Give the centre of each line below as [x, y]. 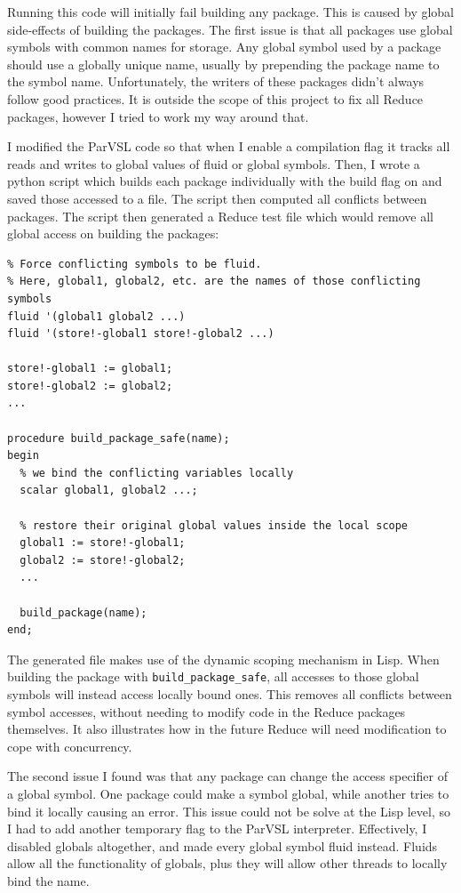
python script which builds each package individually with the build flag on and [225, 181]
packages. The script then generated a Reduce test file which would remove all [220, 216]
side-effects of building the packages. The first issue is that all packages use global [230, 29]
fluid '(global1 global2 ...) [96, 316]
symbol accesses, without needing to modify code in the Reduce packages [207, 711]
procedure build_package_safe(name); [119, 438]
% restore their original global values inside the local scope [214, 525]
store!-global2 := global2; [90, 386]
